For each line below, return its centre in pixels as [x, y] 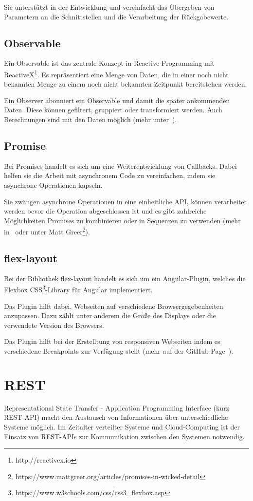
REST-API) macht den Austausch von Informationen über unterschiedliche [116, 417]
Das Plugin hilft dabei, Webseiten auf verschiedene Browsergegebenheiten [114, 306]
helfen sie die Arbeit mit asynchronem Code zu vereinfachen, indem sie [110, 175]
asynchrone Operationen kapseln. [53, 185]
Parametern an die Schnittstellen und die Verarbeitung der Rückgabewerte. [116, 16]
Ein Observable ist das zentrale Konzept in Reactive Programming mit [109, 63]
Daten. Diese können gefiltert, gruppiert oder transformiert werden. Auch [113, 110]
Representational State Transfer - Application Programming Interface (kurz [117, 407]
